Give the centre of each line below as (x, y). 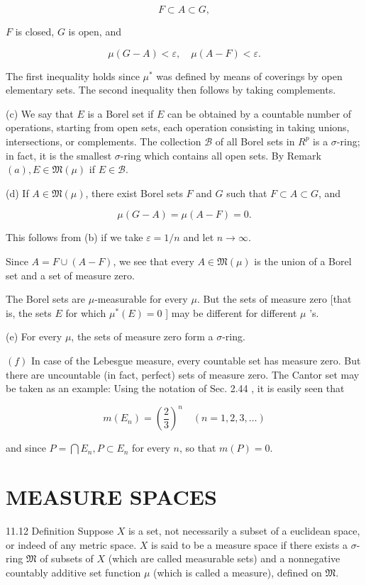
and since (26, 448)
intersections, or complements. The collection (104, 141)
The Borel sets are (45, 299)
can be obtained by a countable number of (260, 113)
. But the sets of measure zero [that (274, 299)
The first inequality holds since (73, 76)
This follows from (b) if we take (74, 237)
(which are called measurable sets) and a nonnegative (224, 558)
